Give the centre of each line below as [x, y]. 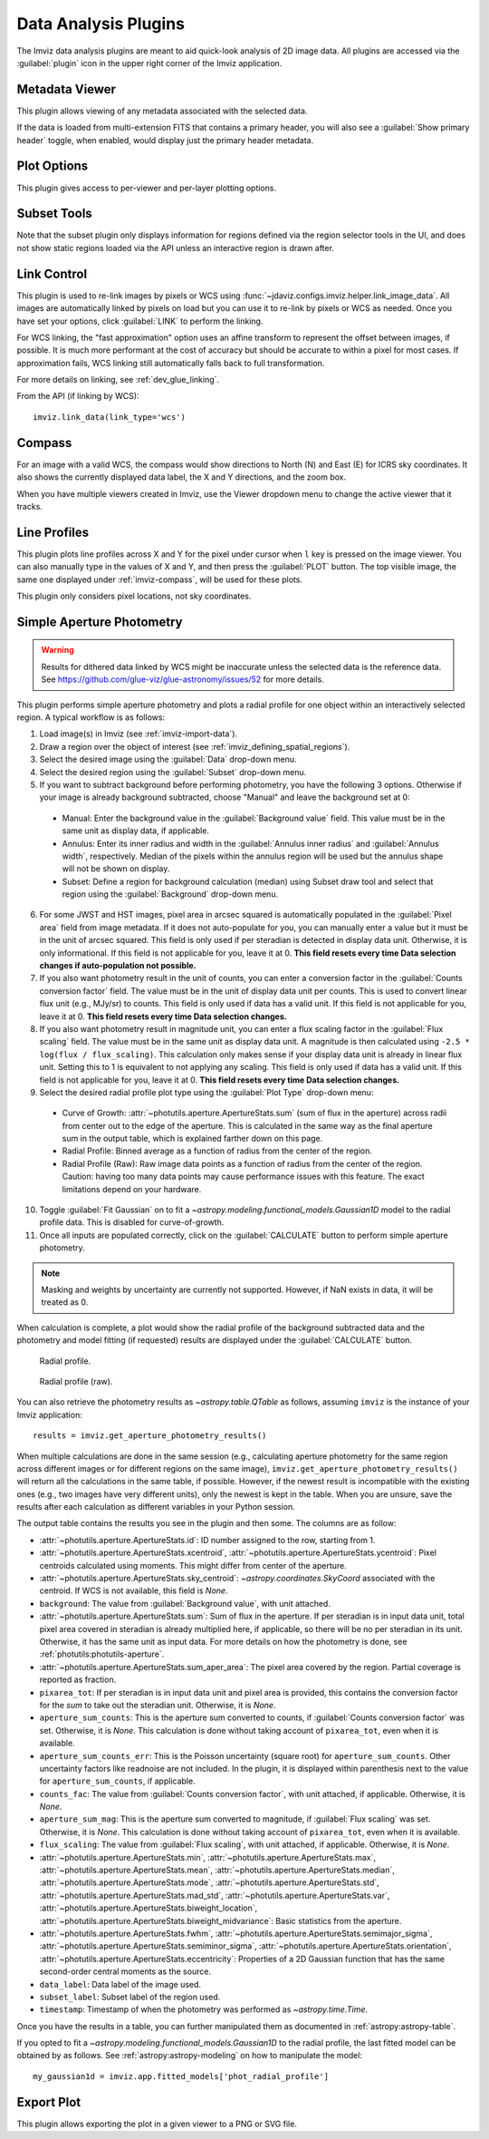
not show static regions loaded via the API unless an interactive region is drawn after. [176, 248]
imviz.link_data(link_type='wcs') [109, 417]
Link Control [52, 273]
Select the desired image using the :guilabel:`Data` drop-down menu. [168, 759]
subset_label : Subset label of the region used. [130, 1997]
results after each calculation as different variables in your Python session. [156, 1507]
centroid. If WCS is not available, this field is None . [134, 1590]
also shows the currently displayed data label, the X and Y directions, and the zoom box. [182, 477]
